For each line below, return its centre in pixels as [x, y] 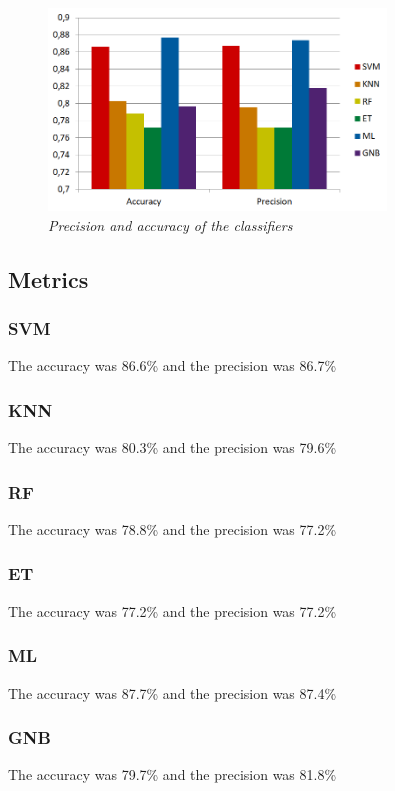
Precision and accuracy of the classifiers [170, 224]
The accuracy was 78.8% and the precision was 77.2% [172, 528]
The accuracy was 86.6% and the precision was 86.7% [172, 365]
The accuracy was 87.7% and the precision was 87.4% [172, 692]
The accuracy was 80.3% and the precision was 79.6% [172, 447]
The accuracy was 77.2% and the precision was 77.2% [172, 610]
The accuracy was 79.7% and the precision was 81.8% [172, 774]
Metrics [48, 278]
